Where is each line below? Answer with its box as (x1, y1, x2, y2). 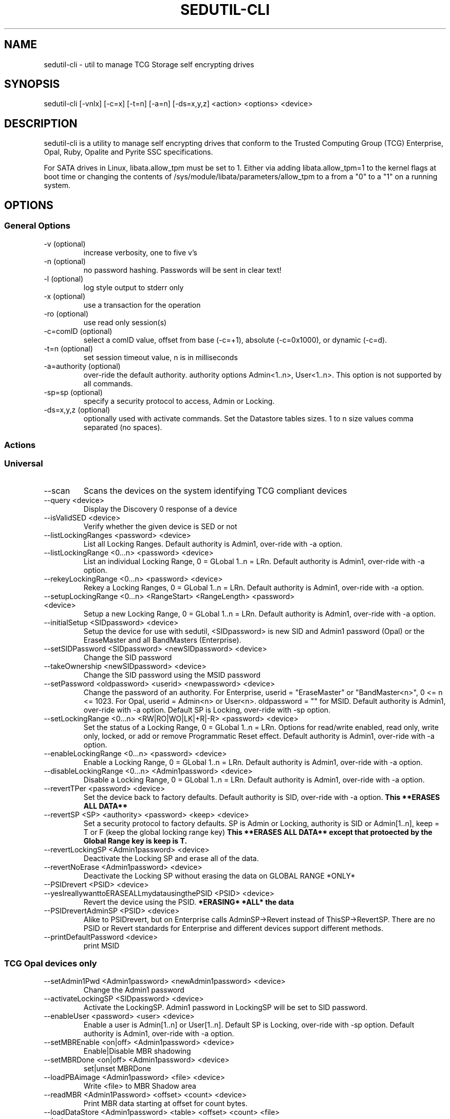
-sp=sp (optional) (44, 387, 103, 397)
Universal (4, 458, 43, 469)
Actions (4, 439, 36, 450)
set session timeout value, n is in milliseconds (83, 352, 238, 362)
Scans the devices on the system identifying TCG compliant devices (83, 485, 347, 496)
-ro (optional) (44, 309, 89, 318)
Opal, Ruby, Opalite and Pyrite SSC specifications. (44, 147, 213, 157)
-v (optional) (44, 239, 86, 248)
